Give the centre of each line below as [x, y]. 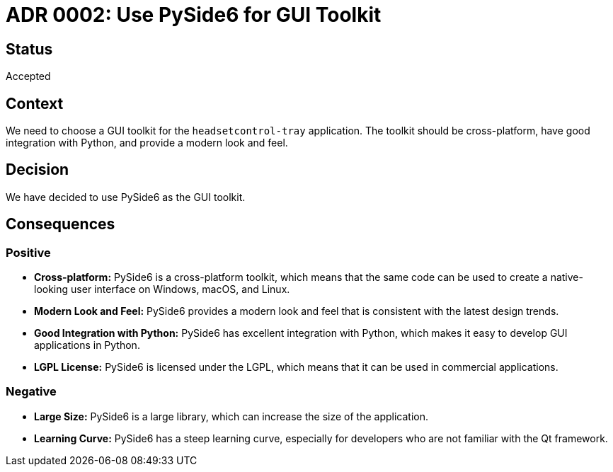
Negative [31, 392]
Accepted [28, 76]
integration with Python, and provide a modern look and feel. [147, 143]
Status [29, 49]
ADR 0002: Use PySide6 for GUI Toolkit [194, 15]
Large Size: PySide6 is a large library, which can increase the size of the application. [231, 416]
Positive [28, 252]
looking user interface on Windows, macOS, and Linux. [162, 289]
